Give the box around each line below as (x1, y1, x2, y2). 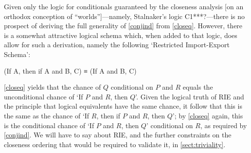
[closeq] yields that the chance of (4, 82, 101, 92)
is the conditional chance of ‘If (4, 120, 94, 130)
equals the (182, 82, 213, 92)
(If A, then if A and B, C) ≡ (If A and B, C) (4, 65, 137, 76)
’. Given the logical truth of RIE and (135, 91, 244, 101)
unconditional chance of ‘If (4, 91, 83, 101)
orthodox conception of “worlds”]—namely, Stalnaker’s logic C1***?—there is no (4, 11, 245, 21)
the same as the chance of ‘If (4, 110, 90, 120)
